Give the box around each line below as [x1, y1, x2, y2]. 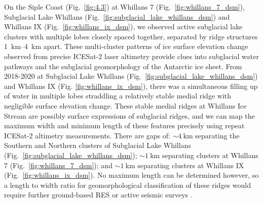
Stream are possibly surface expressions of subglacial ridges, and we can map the [4, 110, 255, 121]
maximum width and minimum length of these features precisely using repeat [4, 120, 245, 131]
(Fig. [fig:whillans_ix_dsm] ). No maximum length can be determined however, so [4, 170, 259, 180]
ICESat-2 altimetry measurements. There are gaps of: [4, 130, 170, 140]
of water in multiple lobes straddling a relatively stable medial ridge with [4, 90, 232, 101]
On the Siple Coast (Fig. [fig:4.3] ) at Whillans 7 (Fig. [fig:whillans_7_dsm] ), [4, 2, 245, 12]
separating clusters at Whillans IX [137, 160, 244, 170]
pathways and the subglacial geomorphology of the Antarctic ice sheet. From [4, 61, 242, 71]
